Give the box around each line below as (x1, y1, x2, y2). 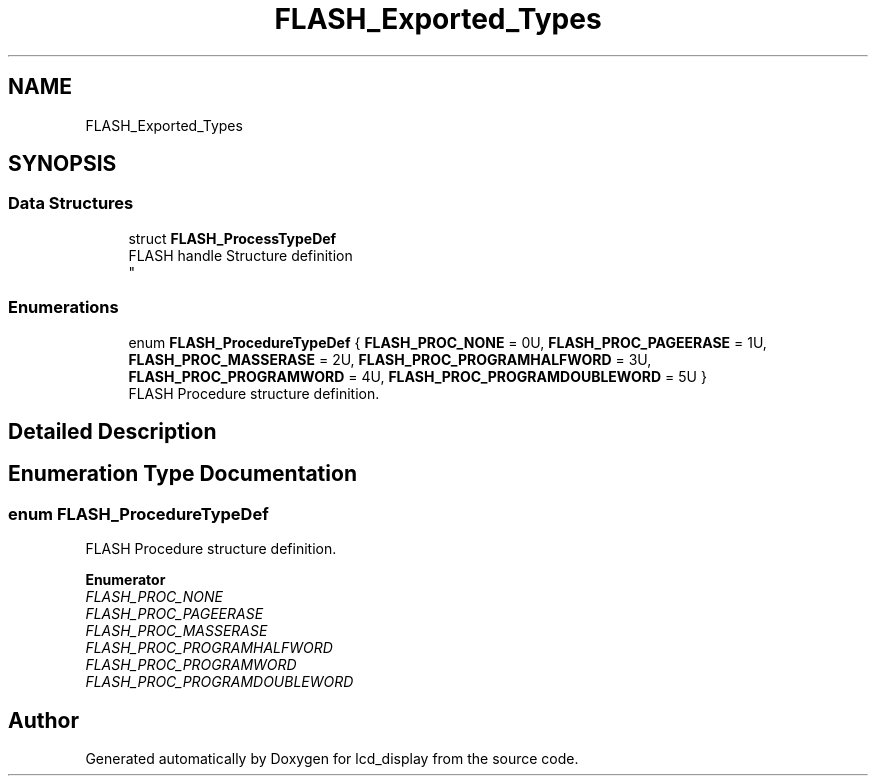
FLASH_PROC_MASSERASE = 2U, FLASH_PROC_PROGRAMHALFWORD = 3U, (128, 350, 652, 368)
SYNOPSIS (8, 151, 117, 177)
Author (8, 707, 79, 733)
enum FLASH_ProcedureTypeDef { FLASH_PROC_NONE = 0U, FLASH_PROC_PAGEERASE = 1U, (128, 333, 767, 351)
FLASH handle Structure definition (128, 246, 353, 264)
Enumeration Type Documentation (8, 461, 357, 487)
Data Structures (8, 193, 134, 214)
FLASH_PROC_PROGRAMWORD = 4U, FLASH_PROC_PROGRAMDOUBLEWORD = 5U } (128, 367, 707, 385)
